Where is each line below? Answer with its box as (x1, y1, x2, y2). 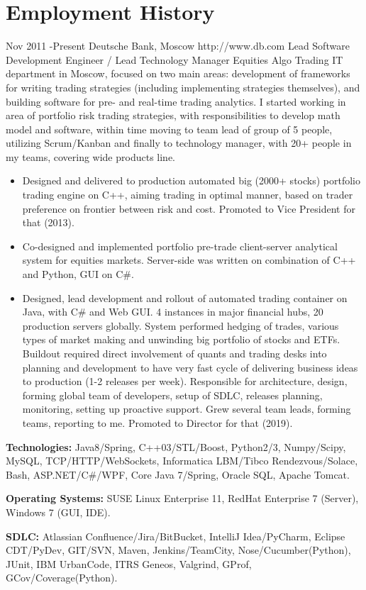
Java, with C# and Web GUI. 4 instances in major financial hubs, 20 (22, 304, 323, 319)
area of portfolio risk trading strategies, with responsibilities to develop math (6, 108, 340, 123)
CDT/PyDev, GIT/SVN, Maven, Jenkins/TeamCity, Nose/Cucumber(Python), (6, 542, 351, 557)
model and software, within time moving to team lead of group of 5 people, (6, 121, 333, 136)
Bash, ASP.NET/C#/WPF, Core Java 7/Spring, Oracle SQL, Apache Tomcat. (6, 467, 350, 482)
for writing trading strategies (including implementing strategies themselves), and (6, 79, 360, 94)
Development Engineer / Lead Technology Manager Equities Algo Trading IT (6, 52, 343, 67)
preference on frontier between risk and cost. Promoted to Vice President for (22, 201, 355, 216)
